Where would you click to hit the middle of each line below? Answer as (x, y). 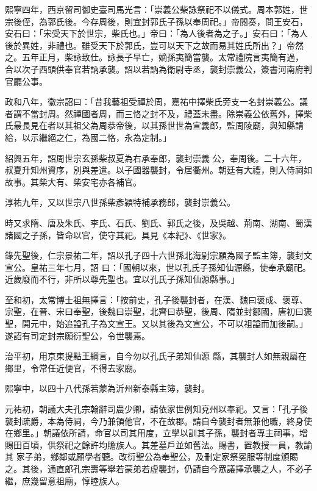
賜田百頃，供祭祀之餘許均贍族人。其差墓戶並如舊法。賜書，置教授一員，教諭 (158, 444)
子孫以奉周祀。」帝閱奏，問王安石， (237, 21)
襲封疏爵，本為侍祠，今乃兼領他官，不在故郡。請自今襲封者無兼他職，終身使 (158, 421)
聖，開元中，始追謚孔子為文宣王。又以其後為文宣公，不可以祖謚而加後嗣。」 (156, 324)
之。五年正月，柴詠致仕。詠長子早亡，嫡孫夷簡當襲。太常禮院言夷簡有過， (154, 57)
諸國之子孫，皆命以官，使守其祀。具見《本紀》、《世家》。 (118, 235)
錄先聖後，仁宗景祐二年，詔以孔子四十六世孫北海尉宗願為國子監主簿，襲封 (154, 255)
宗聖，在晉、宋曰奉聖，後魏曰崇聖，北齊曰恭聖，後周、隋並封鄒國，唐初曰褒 (158, 311)
